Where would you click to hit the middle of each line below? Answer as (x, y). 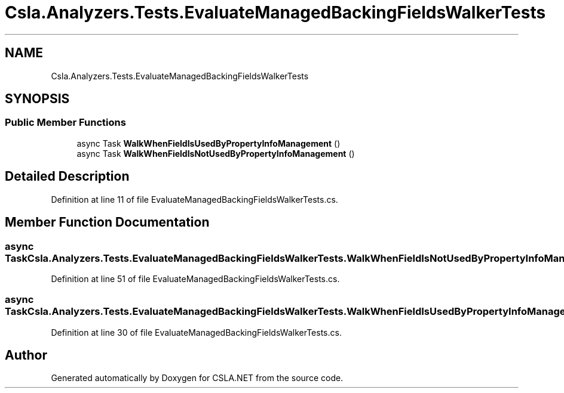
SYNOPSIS (37, 99)
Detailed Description (67, 177)
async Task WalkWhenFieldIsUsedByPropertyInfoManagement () (209, 143)
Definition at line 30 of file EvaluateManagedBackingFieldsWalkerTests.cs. (196, 332)
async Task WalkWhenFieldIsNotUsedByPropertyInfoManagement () (216, 153)
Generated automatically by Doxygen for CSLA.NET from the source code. (197, 378)
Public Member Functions (65, 123)
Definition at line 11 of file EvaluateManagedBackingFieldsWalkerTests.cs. (194, 199)
